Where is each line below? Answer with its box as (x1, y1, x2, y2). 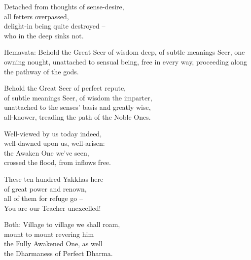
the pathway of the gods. (4, 66, 79, 76)
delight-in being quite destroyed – (4, 21, 106, 31)
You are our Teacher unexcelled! (4, 202, 101, 213)
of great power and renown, (4, 183, 87, 194)
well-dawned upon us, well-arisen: (4, 138, 105, 148)
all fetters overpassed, (4, 11, 69, 21)
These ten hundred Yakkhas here (4, 173, 104, 184)
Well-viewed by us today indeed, (4, 128, 102, 138)
